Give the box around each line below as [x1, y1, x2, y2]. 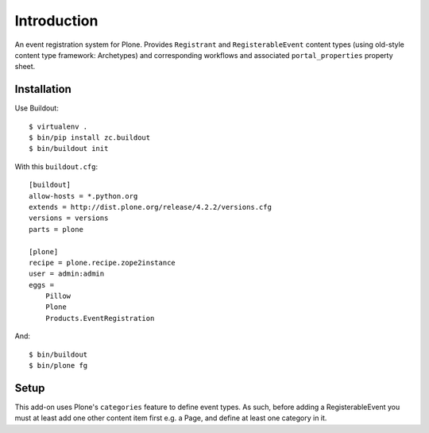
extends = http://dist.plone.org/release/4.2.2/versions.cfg [29, 203, 272, 211]
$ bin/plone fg [29, 361, 88, 370]
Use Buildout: [14, 103, 59, 113]
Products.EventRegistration [44, 314, 155, 323]
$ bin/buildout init [29, 144, 109, 153]
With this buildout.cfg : [14, 161, 99, 171]
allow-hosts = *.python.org [29, 191, 138, 200]
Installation [14, 83, 71, 96]
